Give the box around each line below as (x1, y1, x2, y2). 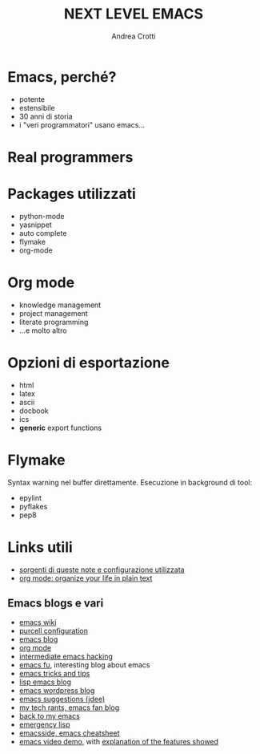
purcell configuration (18, 626, 89, 636)
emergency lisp (18, 720, 70, 730)
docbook (18, 406, 49, 416)
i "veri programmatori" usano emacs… (18, 120, 146, 129)
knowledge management (18, 300, 102, 310)
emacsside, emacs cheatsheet (18, 728, 121, 738)
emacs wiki (18, 618, 57, 627)
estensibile (18, 103, 55, 112)
